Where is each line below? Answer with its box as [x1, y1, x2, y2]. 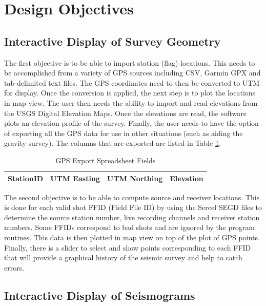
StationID [8, 173, 44, 183]
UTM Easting [50, 173, 100, 183]
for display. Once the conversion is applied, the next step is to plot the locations [4, 87, 256, 98]
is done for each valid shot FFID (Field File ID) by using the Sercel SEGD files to [4, 202, 262, 213]
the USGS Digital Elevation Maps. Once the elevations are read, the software [4, 107, 247, 118]
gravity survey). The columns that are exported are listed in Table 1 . [4, 138, 221, 148]
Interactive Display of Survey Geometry [4, 33, 221, 49]
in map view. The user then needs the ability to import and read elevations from [4, 97, 258, 108]
